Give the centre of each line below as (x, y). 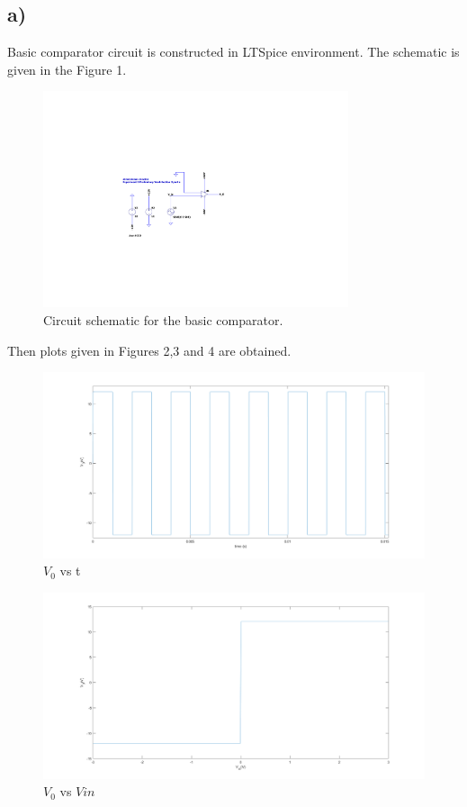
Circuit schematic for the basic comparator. (163, 320)
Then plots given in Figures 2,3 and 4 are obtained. (149, 350)
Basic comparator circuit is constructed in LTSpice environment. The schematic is (233, 52)
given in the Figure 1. (67, 69)
